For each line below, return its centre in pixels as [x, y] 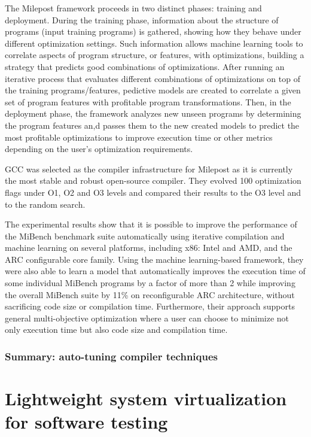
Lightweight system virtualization [146, 398]
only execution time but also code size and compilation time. [116, 330]
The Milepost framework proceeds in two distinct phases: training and [133, 8]
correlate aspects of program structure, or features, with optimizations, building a [155, 55]
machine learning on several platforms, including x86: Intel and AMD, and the [149, 248]
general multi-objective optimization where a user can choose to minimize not [147, 318]
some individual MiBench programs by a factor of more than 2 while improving [150, 283]
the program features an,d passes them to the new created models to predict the [152, 125]
